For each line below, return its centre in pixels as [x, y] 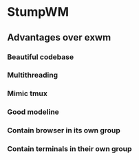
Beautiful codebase [41, 57]
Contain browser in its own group [64, 130]
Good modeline [33, 112]
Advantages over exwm [59, 37]
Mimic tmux [28, 93]
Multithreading [33, 75]
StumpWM [38, 12]
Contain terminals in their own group [69, 149]
